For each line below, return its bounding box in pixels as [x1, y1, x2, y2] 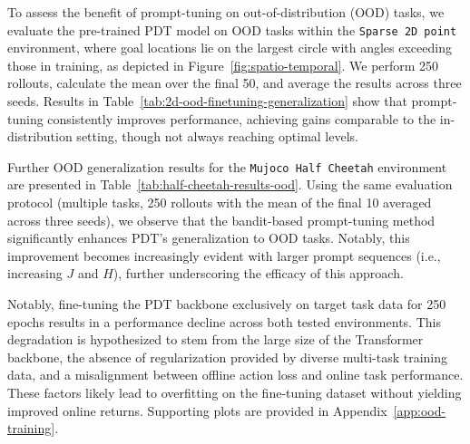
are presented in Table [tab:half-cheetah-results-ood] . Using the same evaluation [7, 175, 453, 194]
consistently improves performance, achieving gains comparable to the [47, 109, 436, 128]
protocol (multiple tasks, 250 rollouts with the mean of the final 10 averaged [7, 193, 432, 212]
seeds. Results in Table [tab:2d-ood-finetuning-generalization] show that [7, 92, 407, 111]
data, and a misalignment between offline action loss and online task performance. [7, 365, 464, 384]
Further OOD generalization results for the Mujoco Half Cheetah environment [7, 157, 447, 176]
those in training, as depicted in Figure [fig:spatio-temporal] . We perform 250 [7, 55, 439, 74]
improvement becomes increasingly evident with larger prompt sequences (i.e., [7, 246, 441, 265]
